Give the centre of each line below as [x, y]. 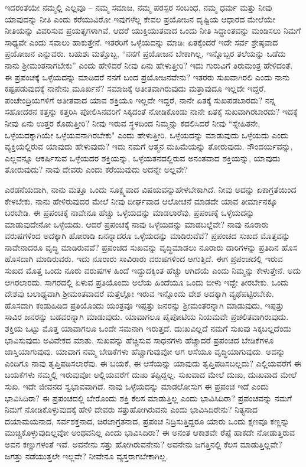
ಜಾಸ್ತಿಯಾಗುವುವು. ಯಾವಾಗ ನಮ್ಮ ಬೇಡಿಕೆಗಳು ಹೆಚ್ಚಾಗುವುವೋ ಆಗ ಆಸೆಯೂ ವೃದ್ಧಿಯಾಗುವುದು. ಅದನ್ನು [145, 351]
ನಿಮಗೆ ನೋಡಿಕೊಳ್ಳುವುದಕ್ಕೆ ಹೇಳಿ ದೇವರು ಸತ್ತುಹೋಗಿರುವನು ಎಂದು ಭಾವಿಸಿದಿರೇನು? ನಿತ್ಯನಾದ [131, 409]
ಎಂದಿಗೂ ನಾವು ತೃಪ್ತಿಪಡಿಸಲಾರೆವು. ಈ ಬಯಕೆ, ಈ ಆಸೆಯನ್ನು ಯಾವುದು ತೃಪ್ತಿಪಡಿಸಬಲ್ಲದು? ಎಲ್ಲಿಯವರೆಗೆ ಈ [153, 363]
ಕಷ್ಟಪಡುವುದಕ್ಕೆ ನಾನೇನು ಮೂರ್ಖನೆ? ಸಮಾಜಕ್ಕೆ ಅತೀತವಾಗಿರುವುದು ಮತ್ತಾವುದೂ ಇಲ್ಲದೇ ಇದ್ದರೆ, [136, 88]
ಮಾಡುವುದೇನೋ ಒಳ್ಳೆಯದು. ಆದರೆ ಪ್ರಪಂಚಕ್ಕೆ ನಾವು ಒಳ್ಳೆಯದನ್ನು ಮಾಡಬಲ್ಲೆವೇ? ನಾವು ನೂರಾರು [137, 224]
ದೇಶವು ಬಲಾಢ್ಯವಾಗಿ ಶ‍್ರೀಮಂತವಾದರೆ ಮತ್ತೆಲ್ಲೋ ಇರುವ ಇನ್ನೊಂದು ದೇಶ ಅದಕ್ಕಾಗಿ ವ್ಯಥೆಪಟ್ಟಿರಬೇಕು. [139, 294]
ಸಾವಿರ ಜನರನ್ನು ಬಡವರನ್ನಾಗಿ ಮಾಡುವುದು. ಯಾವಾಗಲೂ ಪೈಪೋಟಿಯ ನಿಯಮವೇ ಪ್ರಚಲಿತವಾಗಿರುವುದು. [147, 317]
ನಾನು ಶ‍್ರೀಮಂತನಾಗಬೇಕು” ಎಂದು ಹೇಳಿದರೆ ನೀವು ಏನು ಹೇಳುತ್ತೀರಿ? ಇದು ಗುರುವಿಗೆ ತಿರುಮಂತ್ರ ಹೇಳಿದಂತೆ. [149, 65]
